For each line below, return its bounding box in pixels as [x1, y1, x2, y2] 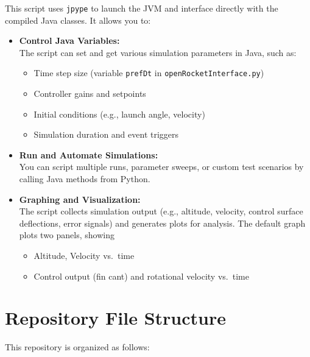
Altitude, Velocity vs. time [33, 249, 135, 262]
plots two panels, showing [19, 228, 114, 241]
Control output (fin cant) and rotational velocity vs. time [33, 269, 249, 282]
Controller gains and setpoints [33, 87, 146, 100]
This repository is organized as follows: [5, 341, 150, 353]
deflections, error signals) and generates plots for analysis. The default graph [19, 216, 306, 229]
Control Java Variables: [19, 34, 120, 47]
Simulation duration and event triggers [33, 128, 179, 141]
